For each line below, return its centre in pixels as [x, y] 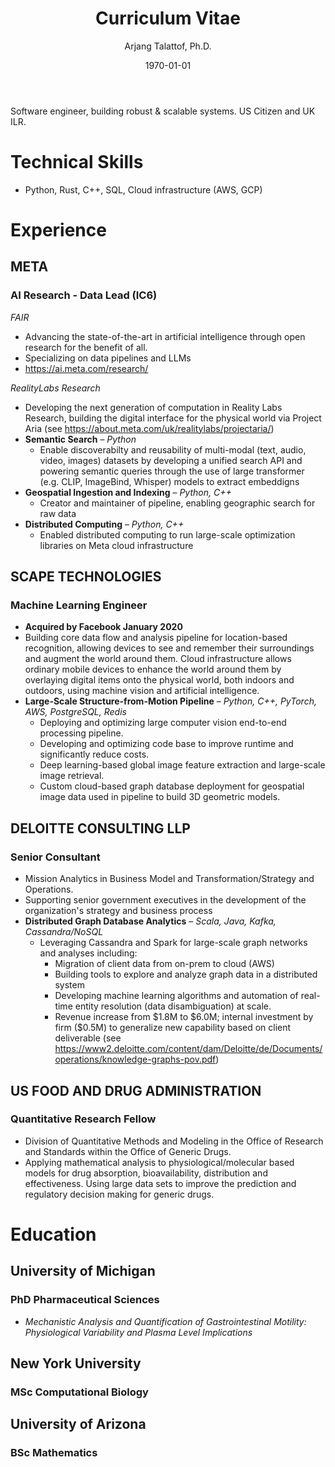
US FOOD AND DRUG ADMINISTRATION [136, 1090]
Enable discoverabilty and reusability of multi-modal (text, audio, [173, 449]
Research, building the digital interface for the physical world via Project [173, 418]
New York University [76, 1363]
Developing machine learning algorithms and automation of [176, 996]
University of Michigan [83, 1271]
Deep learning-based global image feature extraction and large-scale [182, 765]
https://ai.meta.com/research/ [86, 368]
